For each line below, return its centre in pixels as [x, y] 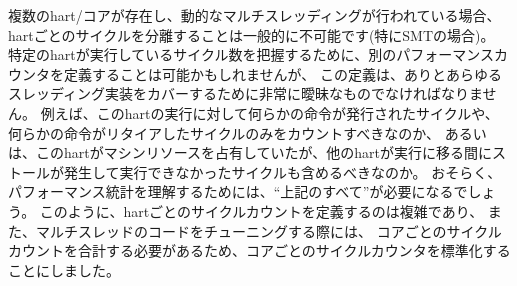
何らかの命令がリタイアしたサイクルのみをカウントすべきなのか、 [224, 132]
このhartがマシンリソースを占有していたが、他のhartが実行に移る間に [264, 152]
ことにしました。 [64, 269]
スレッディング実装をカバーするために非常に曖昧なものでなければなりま [245, 93]
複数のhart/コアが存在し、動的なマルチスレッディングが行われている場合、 [254, 15]
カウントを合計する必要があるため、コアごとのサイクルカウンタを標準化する [259, 250]
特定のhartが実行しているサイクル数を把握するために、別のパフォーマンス [251, 54]
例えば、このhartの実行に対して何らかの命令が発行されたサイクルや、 [269, 112]
